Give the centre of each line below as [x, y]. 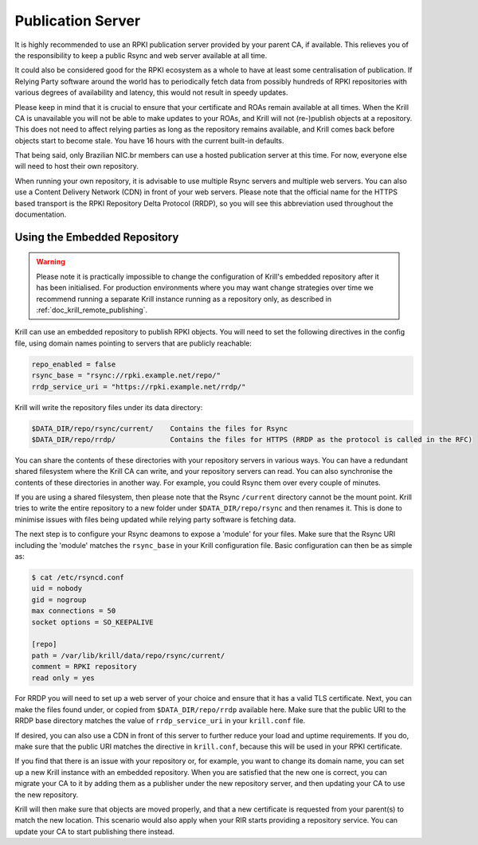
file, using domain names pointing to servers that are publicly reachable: [133, 343]
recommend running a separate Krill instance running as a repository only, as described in [184, 299]
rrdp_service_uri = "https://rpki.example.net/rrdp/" [139, 387]
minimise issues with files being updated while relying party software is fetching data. [155, 519]
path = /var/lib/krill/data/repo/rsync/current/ [128, 655]
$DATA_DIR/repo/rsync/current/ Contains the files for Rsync [160, 428]
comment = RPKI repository [84, 667]
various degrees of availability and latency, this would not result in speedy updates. [151, 92]
